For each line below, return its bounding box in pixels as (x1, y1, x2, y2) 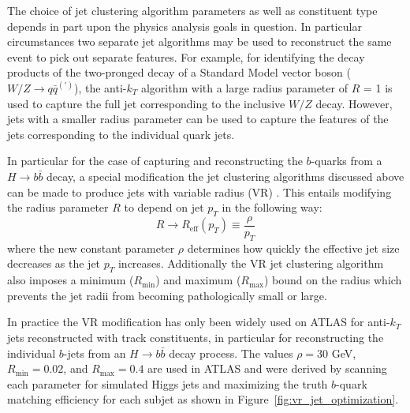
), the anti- (73, 79, 127, 96)
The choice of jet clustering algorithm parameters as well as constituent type (7, 2, 378, 18)
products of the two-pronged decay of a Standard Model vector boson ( (7, 64, 351, 81)
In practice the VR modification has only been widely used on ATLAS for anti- (7, 314, 390, 330)
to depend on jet (124, 199, 204, 216)
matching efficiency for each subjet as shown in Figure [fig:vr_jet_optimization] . (7, 391, 399, 407)
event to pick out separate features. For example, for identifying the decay (7, 48, 365, 65)
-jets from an (63, 344, 126, 361)
